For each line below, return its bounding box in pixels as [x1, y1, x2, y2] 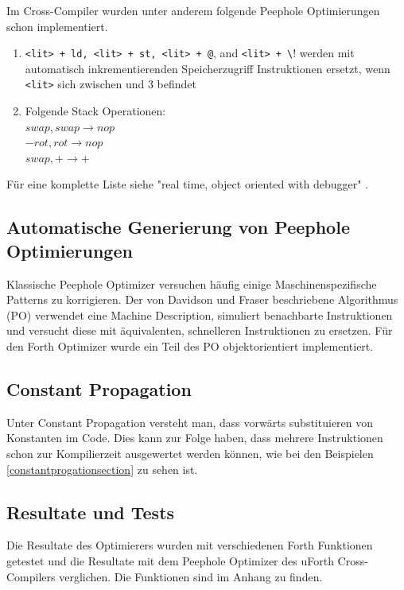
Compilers [6, 568, 56, 584]
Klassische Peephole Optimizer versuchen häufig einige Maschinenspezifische [6, 275, 377, 292]
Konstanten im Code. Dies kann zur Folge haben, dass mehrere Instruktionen [6, 429, 383, 446]
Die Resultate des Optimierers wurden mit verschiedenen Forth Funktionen [6, 537, 373, 553]
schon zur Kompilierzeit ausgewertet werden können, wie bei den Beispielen [6, 445, 374, 462]
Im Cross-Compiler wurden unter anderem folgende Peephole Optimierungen [6, 2, 380, 18]
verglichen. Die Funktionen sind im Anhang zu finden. [59, 568, 323, 584]
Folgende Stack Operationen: [25, 103, 166, 119]
